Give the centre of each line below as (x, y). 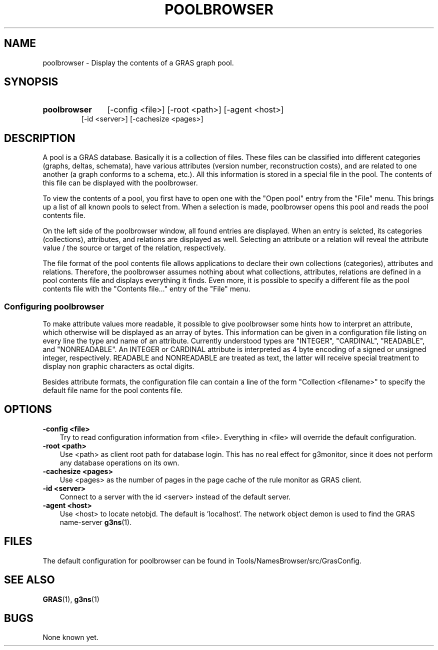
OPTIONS (28, 409)
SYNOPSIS (31, 82)
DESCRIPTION (40, 138)
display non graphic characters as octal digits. (118, 366)
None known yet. (70, 637)
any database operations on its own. (119, 462)
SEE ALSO (29, 580)
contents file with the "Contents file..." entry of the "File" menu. (146, 289)
